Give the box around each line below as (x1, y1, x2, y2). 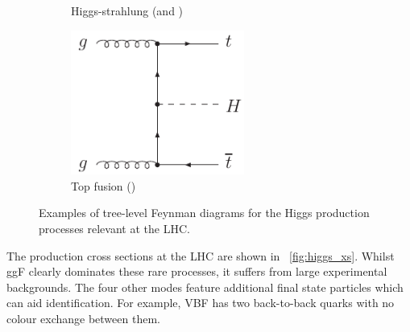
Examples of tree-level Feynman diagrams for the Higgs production (39, 204, 370, 221)
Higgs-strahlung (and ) (71, 2, 184, 18)
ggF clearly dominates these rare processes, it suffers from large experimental (6, 263, 387, 280)
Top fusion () (71, 177, 136, 194)
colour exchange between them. (6, 309, 160, 326)
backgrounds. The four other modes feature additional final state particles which (6, 278, 404, 295)
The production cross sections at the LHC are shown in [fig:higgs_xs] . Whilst (6, 247, 395, 264)
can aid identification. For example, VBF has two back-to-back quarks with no (6, 294, 395, 311)
